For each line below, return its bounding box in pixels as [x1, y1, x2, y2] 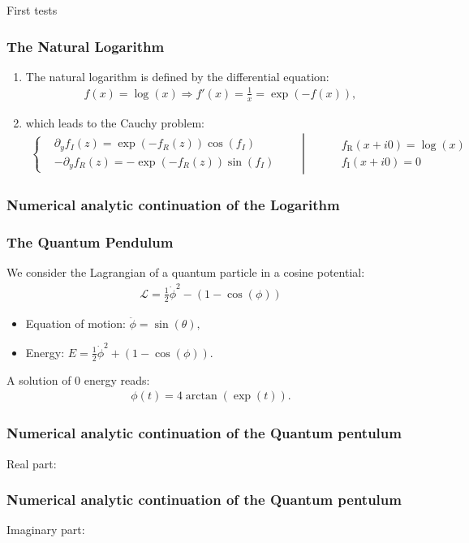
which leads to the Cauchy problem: [25, 114, 205, 131]
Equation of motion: [25, 314, 126, 331]
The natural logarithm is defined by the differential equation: [25, 67, 329, 84]
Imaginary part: [6, 521, 85, 538]
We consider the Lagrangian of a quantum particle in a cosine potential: [6, 264, 365, 281]
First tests [6, 2, 58, 18]
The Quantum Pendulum [6, 232, 174, 252]
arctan [185, 390, 217, 403]
